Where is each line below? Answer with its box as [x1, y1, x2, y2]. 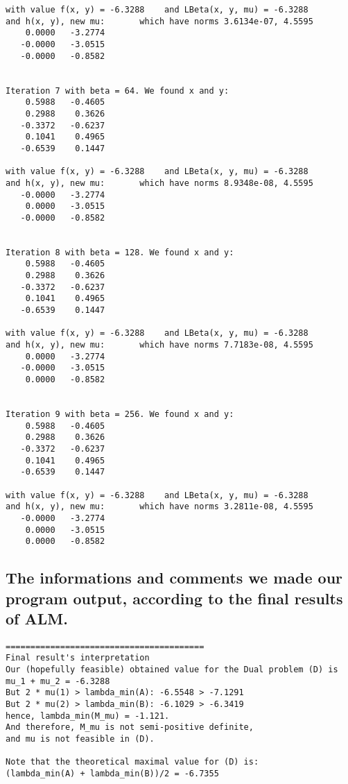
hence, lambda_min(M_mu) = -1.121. [6, 710, 170, 721]
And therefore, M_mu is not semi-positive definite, [6, 722, 254, 733]
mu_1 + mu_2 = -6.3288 [6, 676, 110, 686]
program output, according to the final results [6, 587, 343, 608]
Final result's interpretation [6, 653, 150, 663]
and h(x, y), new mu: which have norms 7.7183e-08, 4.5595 [6, 340, 313, 350]
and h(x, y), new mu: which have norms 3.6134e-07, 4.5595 [6, 16, 313, 26]
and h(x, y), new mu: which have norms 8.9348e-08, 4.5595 [6, 178, 313, 188]
